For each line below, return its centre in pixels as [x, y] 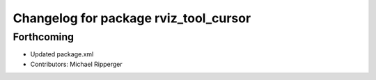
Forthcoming [44, 37]
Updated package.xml [62, 54]
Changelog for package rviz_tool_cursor [132, 18]
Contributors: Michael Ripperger [77, 64]
